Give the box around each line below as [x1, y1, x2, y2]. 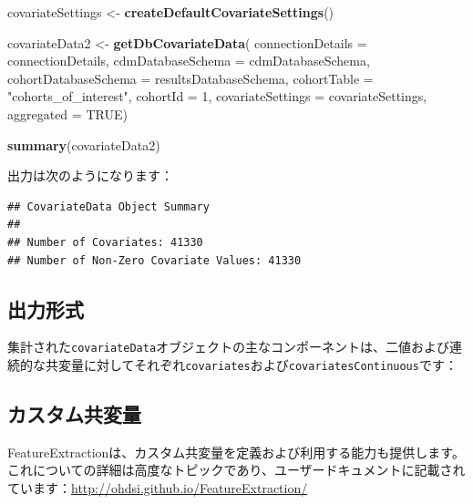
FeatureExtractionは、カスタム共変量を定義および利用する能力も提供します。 [7, 442, 465, 461]
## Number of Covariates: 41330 [7, 235, 203, 249]
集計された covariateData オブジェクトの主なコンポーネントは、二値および [7, 337, 450, 356]
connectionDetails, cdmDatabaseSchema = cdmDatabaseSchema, [7, 51, 370, 70]
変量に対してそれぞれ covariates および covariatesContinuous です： [57, 355, 458, 374]
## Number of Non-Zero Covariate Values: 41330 [7, 253, 302, 267]
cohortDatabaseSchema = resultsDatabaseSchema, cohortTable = [7, 68, 374, 87]
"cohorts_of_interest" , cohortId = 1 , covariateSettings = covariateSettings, [7, 87, 427, 106]
